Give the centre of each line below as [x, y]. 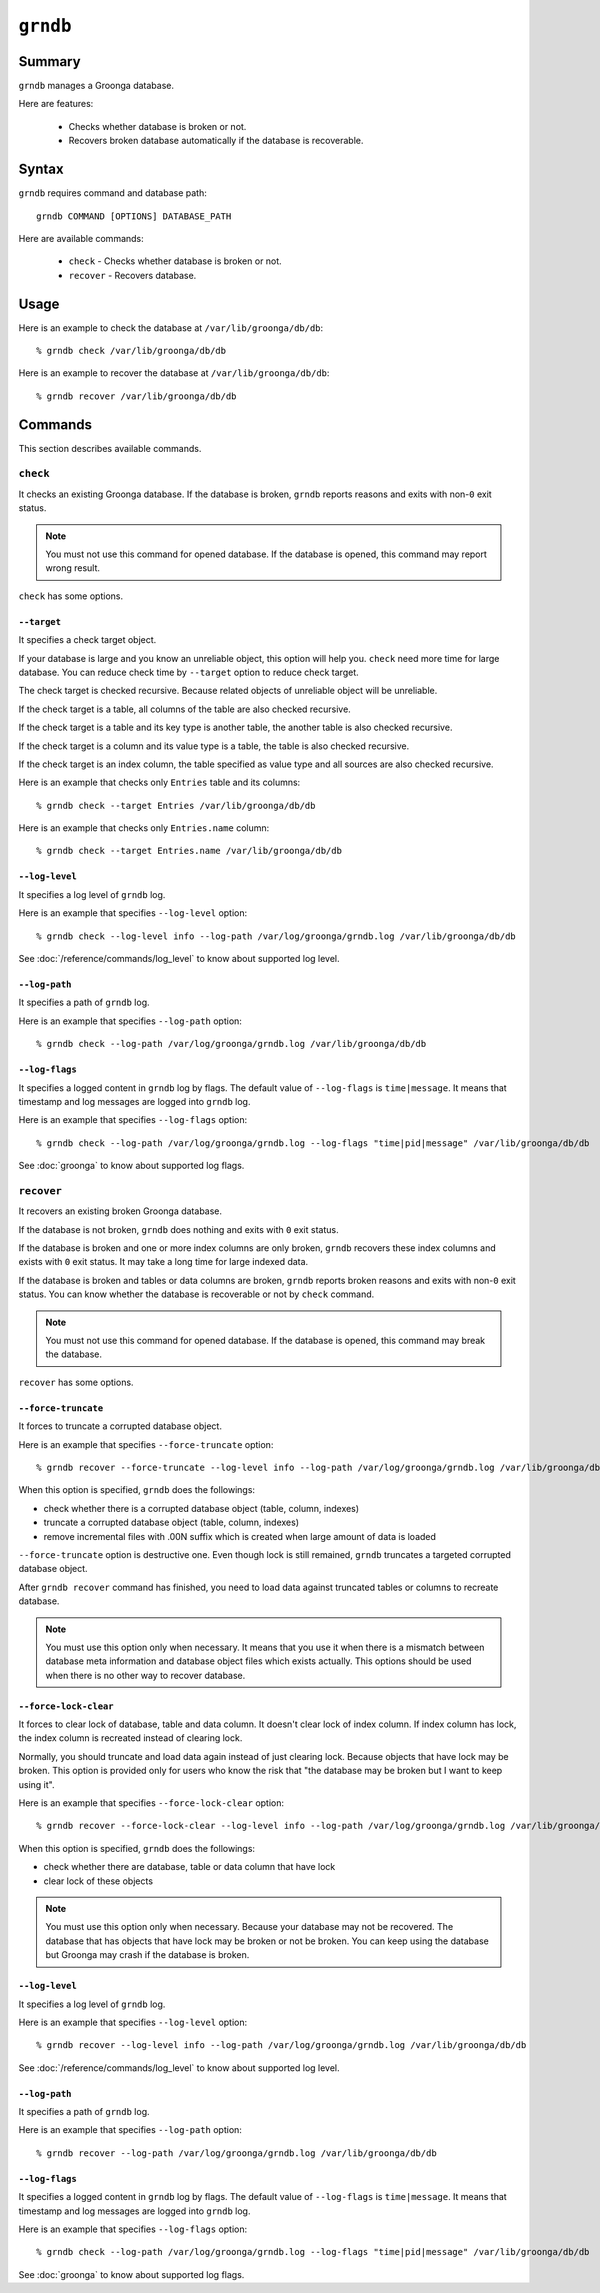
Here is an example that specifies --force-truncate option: [146, 1444]
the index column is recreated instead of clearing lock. [130, 1738]
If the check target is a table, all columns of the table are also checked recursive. [185, 709]
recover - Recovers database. [132, 275]
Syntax [41, 169]
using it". [36, 1784]
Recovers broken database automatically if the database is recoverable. [216, 141]
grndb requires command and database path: [112, 193]
